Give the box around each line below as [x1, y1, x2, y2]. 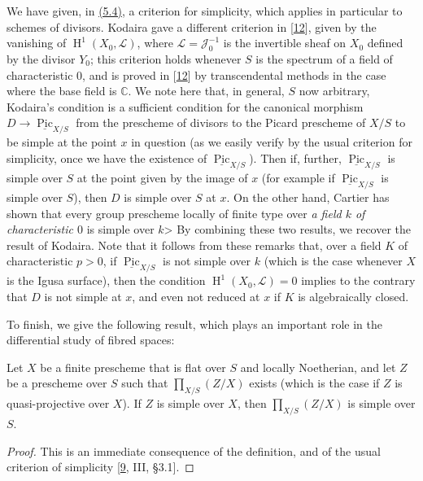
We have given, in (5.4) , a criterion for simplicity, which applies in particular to [7, 2, 403, 19]
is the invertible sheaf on [223, 34, 347, 51]
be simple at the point [7, 133, 117, 151]
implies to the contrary [301, 272, 416, 289]
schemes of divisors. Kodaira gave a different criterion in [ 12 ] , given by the [7, 18, 377, 35]
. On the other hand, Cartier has [226, 189, 390, 205]
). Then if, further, [249, 149, 342, 166]
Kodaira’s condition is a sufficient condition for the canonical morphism [7, 98, 364, 115]
